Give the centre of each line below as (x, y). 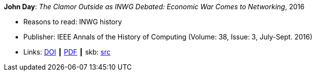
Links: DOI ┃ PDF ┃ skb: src (67, 52)
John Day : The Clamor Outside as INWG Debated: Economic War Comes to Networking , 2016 (154, 7)
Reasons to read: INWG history (73, 22)
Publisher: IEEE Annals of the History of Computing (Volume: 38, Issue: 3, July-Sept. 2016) (168, 37)
